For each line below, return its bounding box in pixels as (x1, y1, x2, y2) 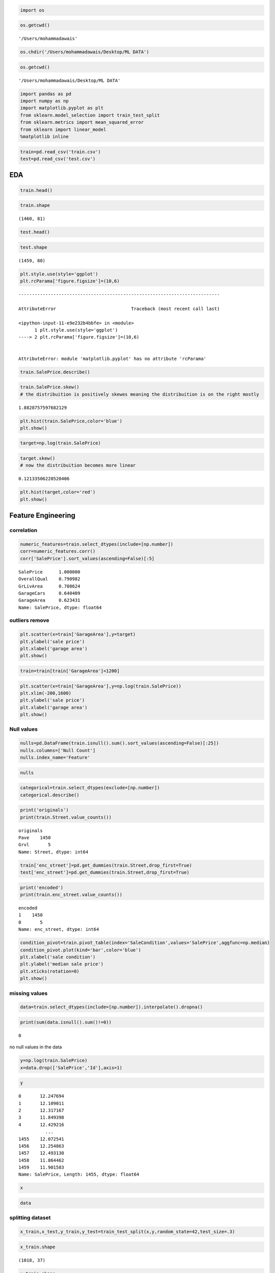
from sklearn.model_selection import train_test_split (20, 112, 160, 118)
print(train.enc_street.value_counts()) (20, 892, 122, 898)
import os (20, 7, 45, 13)
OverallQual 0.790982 (18, 576, 80, 582)
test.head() (20, 229, 50, 235)
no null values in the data (9, 1044, 62, 1050)
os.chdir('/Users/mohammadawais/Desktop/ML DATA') (20, 49, 150, 55)
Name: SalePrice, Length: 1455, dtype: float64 (18, 1172, 140, 1177)
